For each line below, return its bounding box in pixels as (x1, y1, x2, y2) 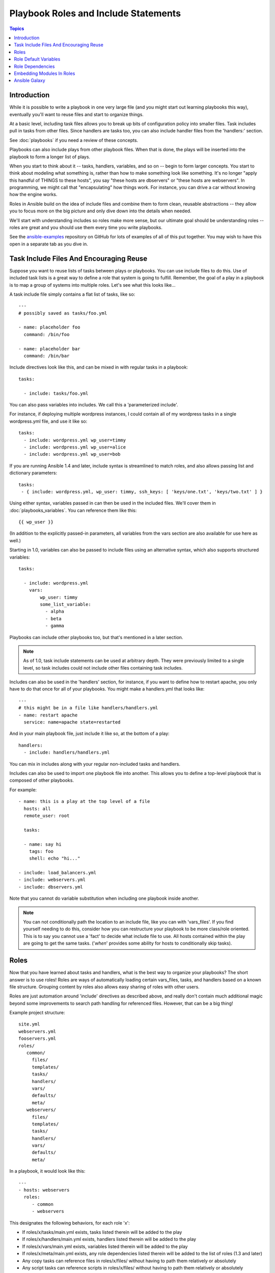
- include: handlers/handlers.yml (23, 750, 110, 756)
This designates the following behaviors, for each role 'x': (9, 1220, 130, 1226)
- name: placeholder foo (18, 324, 80, 330)
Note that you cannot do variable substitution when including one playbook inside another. (9, 895, 200, 901)
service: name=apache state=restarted (23, 719, 121, 725)
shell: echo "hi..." (29, 855, 80, 862)
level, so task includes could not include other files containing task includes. (23, 665, 183, 671)
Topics (9, 25, 24, 32)
